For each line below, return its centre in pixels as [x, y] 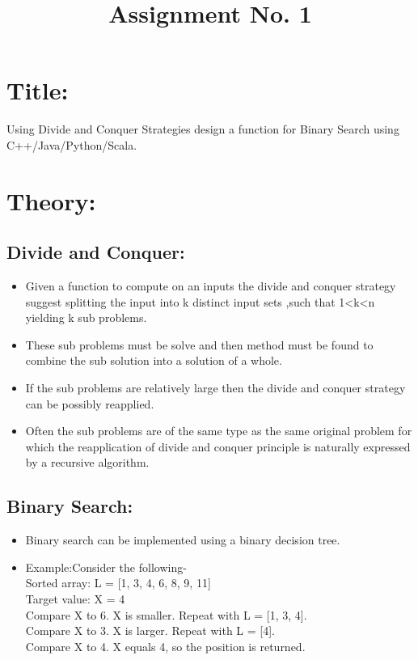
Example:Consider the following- [106, 567]
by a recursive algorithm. [87, 462]
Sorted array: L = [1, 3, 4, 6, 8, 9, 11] [118, 583]
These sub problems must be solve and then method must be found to [199, 344]
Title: [38, 90]
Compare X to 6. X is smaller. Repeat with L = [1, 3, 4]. [166, 614]
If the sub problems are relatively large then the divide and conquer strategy [215, 388]
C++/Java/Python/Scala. [72, 144]
